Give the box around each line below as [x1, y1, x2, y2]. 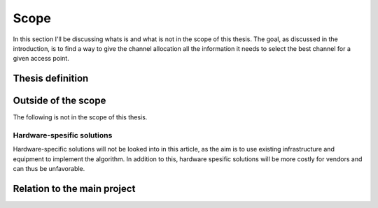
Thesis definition [13, 73, 89, 84]
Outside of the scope [13, 95, 106, 107]
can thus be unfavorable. [13, 165, 85, 173]
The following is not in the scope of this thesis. [13, 113, 148, 121]
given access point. [13, 54, 69, 63]
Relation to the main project [13, 182, 136, 195]
